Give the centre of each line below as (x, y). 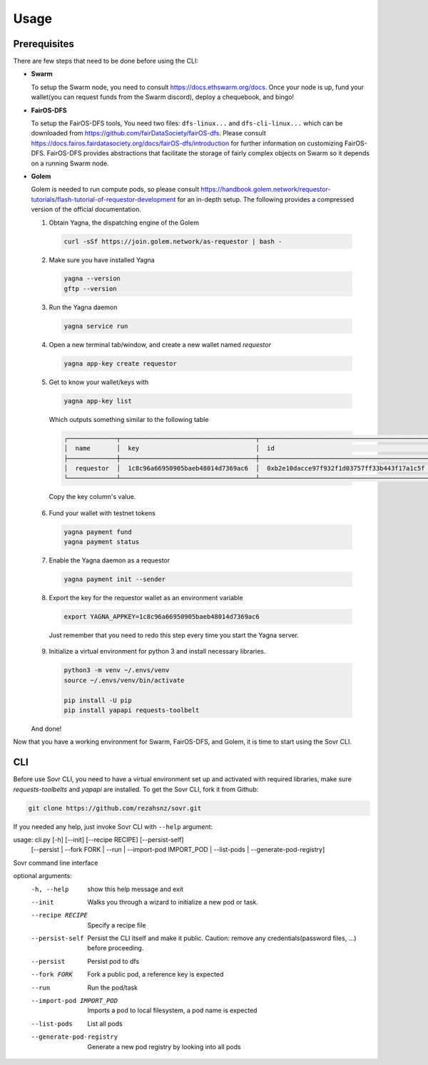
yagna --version (92, 279)
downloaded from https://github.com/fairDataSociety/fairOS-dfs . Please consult (149, 133)
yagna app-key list (98, 401)
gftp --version (90, 288)
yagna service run (96, 326)
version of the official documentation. (86, 210)
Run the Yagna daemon (83, 307)
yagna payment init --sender (115, 580)
